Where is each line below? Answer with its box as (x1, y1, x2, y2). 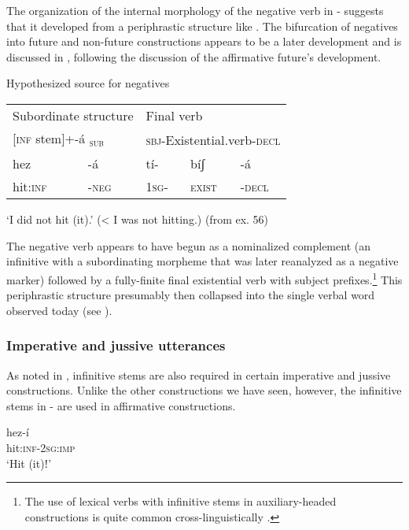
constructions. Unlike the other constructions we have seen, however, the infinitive (6, 382, 402, 398)
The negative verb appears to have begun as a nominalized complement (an (6, 237, 370, 254)
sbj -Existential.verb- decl (146, 130, 281, 149)
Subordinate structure (13, 106, 134, 124)
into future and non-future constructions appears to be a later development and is (6, 33, 402, 50)
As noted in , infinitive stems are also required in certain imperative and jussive (6, 366, 391, 383)
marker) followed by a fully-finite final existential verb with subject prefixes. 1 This (6, 269, 403, 287)
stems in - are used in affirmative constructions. (6, 397, 236, 413)
